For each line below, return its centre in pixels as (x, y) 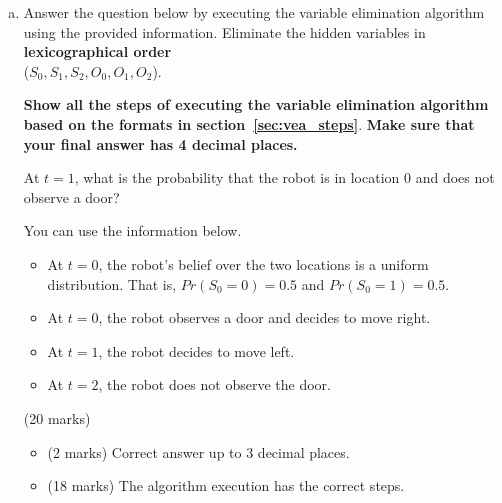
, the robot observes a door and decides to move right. (264, 317)
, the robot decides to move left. (196, 350)
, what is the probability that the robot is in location (237, 177)
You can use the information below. (132, 230)
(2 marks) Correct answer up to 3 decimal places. (198, 451)
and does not (455, 177)
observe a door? (71, 196)
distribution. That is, (112, 283)
